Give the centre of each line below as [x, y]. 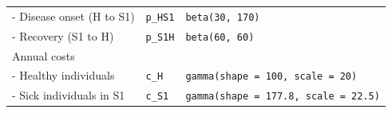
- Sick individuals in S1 [69, 95]
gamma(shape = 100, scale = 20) [271, 77]
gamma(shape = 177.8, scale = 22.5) [283, 97]
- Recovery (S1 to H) [63, 35]
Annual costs [44, 55]
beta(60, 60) [220, 37]
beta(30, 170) [223, 17]
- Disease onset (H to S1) [73, 16]
